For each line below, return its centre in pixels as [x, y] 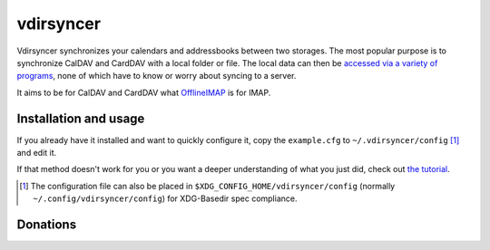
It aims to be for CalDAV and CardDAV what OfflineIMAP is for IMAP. [144, 92]
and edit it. [37, 153]
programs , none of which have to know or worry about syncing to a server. [157, 76]
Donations [47, 225]
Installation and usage [81, 118]
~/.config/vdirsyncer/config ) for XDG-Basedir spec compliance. [165, 198]
